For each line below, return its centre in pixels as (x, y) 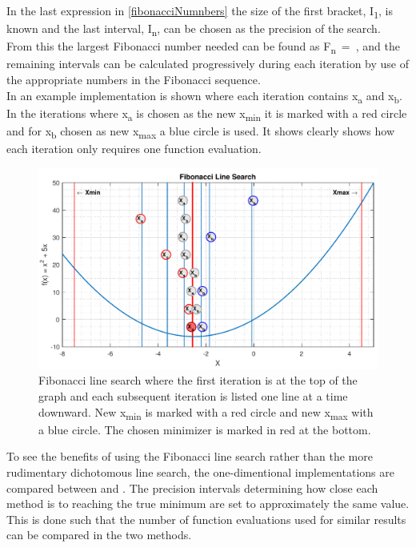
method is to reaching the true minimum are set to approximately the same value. (208, 504)
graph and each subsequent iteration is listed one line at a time (193, 396)
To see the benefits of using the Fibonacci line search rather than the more (190, 456)
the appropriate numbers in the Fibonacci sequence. (134, 79)
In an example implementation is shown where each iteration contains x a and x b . (204, 96)
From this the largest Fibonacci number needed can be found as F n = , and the (203, 47)
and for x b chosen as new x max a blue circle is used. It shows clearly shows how (201, 131)
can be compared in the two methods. (99, 535)
